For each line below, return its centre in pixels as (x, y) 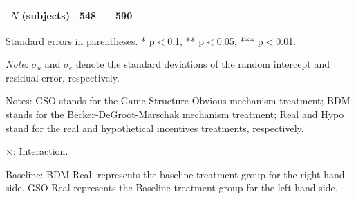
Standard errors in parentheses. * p (80, 40)
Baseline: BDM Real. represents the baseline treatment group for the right (163, 174)
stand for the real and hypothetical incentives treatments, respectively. (155, 127)
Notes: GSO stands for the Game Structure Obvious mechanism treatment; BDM (178, 101)
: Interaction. (40, 151)
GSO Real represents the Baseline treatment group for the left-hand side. (182, 188)
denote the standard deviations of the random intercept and (203, 64)
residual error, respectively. (63, 77)
